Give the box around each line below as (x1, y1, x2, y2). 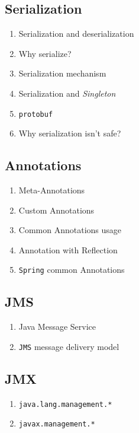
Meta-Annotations (18, 184, 85, 196)
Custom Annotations (18, 203, 95, 216)
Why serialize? (18, 47, 72, 59)
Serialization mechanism (18, 67, 106, 79)
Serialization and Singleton (18, 87, 116, 99)
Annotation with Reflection (18, 243, 118, 256)
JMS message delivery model (18, 340, 119, 352)
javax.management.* (18, 420, 95, 429)
